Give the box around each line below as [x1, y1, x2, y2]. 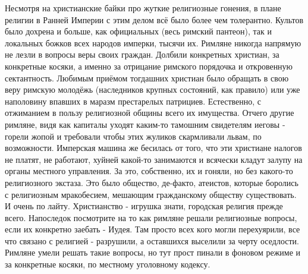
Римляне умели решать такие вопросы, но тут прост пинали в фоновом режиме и [5, 246, 301, 259]
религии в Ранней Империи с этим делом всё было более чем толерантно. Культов [5, 13, 304, 26]
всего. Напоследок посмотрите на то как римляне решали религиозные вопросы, [5, 211, 297, 223]
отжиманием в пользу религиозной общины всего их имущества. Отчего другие [5, 106, 294, 119]
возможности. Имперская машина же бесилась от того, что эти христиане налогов [5, 141, 302, 154]
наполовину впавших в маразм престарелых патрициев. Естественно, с [5, 95, 262, 107]
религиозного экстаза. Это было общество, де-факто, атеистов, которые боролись [5, 176, 298, 188]
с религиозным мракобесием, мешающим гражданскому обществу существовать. [5, 188, 297, 200]
